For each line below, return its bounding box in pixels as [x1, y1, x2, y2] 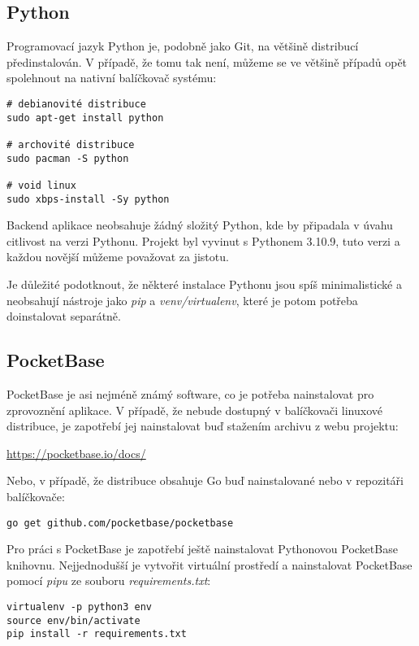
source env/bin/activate [6, 614, 140, 626]
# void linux [6, 179, 76, 191]
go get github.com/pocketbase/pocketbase [6, 517, 234, 529]
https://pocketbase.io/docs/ [6, 444, 146, 461]
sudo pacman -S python [6, 152, 129, 164]
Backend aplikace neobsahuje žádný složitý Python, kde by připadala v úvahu [6, 216, 393, 234]
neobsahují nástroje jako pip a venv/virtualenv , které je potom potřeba [6, 291, 358, 308]
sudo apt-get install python [6, 111, 164, 124]
